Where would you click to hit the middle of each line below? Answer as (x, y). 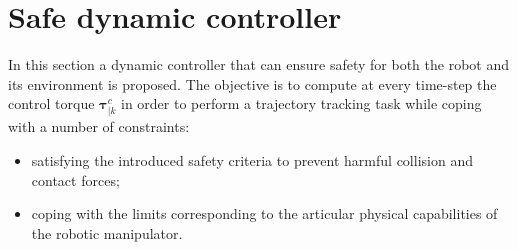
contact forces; (75, 179)
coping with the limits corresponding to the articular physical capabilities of (264, 213)
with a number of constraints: (99, 126)
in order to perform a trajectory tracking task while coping (301, 103)
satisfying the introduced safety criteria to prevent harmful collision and (252, 160)
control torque (51, 103)
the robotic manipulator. (107, 232)
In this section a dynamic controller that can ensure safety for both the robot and (259, 64)
